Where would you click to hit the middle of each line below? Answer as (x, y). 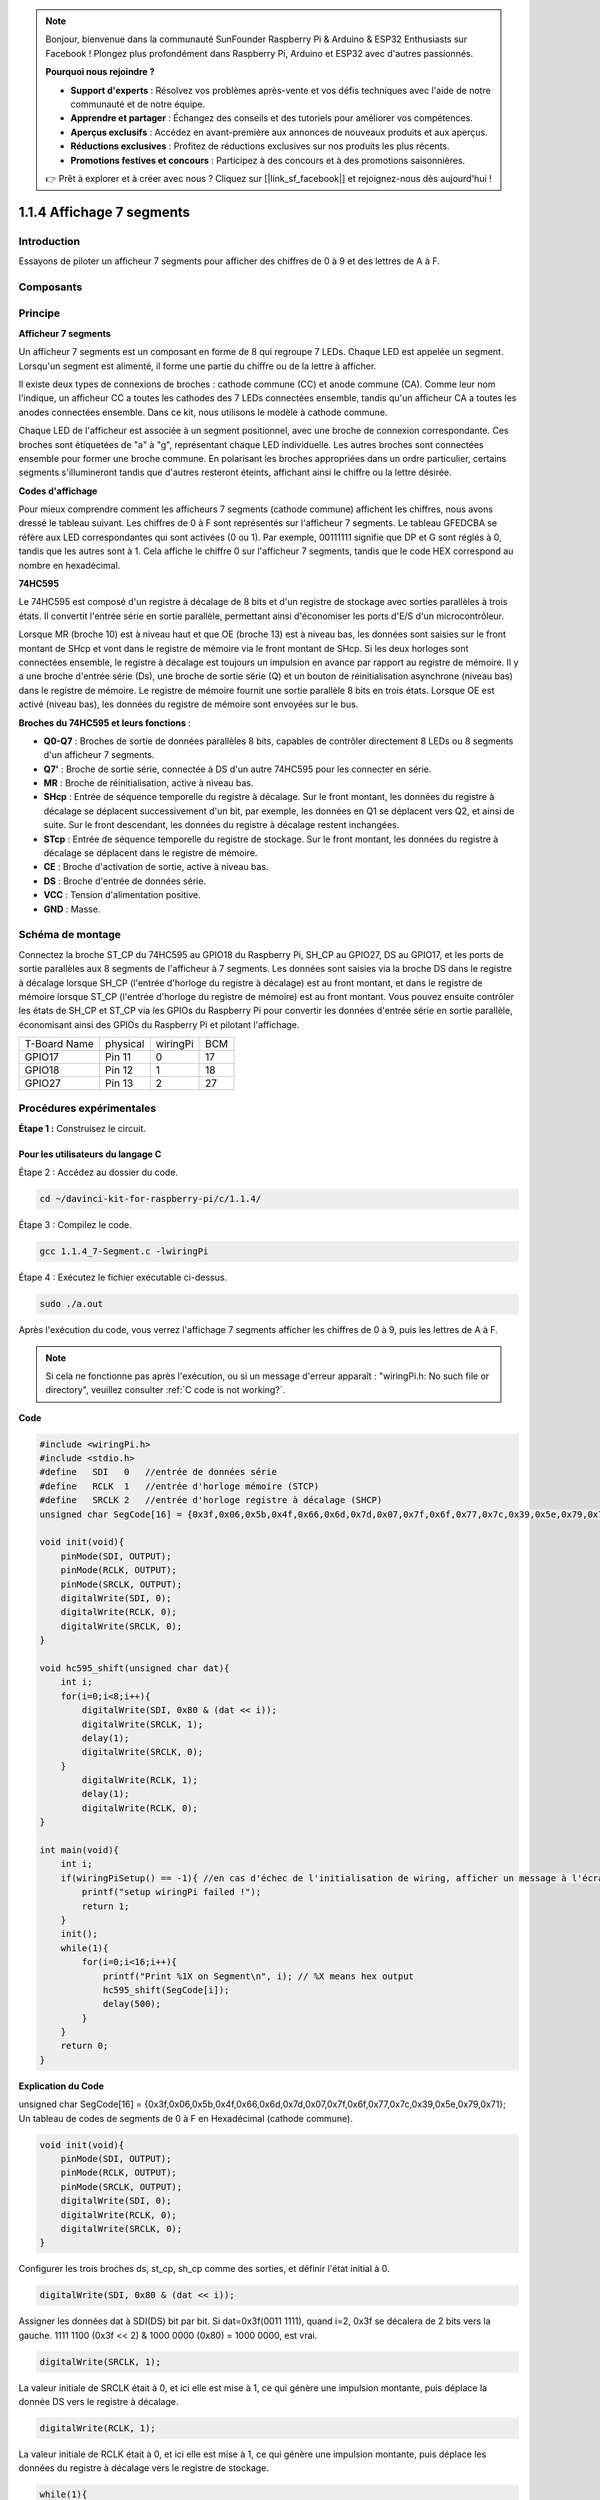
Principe (39, 313)
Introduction (49, 241)
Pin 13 (119, 1083)
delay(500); (132, 2004)
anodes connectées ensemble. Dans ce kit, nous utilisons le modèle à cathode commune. (203, 412)
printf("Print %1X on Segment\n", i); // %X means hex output (258, 1976)
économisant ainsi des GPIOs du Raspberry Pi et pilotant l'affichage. (159, 1024)
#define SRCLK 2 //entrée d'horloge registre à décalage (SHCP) (211, 1500)
